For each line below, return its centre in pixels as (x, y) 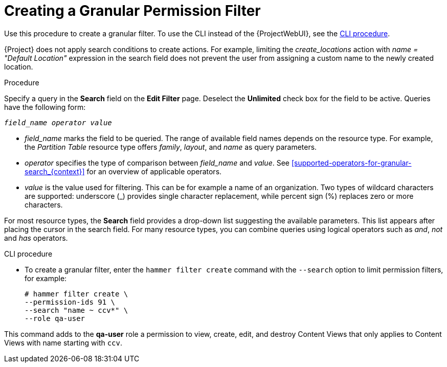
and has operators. (36, 238)
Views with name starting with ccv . (63, 342)
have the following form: (45, 107)
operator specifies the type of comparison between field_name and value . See (157, 163)
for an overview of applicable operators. (154, 171)
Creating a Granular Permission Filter (132, 11)
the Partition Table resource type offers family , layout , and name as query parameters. (171, 147)
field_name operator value (58, 122)
